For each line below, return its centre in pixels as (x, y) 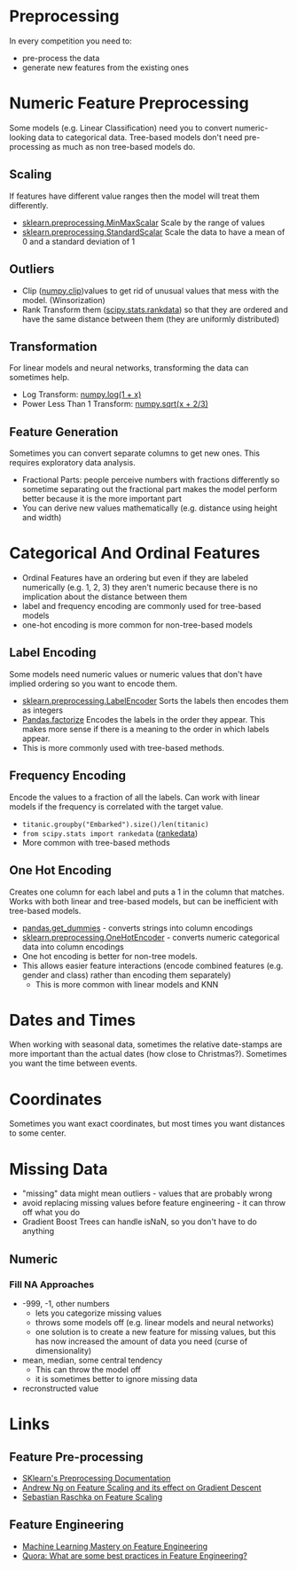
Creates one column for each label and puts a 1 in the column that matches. (147, 892)
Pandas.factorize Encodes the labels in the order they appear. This (144, 719)
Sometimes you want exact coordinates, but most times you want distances (147, 1124)
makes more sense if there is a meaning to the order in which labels (145, 729)
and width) (42, 518)
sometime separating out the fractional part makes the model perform (149, 489)
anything (38, 1231)
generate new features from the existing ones (105, 67)
